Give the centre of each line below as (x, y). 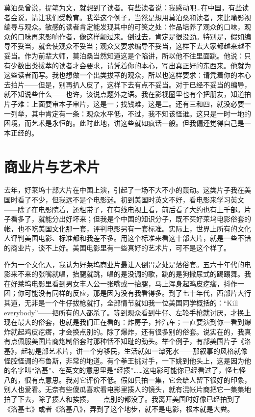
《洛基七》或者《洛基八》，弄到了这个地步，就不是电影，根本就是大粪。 (119, 408)
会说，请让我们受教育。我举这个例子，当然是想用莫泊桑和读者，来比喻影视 (131, 17)
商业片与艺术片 (52, 166)
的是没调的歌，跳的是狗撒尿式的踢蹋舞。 (179, 274)
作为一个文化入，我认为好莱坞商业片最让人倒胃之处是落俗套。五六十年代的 (124, 264)
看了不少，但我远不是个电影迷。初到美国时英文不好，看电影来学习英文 (131, 200)
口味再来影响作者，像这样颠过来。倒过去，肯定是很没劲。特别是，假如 (131, 36)
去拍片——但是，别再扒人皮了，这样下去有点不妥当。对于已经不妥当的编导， (127, 84)
